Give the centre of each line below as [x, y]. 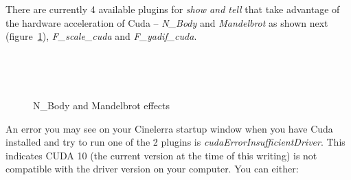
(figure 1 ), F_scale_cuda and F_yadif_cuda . [101, 36]
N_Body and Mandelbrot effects [102, 105]
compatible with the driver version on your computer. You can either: [152, 169]
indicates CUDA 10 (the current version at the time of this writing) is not [161, 155]
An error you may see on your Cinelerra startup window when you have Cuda [169, 128]
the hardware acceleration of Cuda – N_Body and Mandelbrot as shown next [167, 22]
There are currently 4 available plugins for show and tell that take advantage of [173, 9]
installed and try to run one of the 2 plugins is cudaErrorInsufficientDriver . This [175, 142]
